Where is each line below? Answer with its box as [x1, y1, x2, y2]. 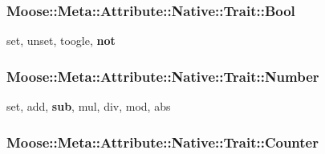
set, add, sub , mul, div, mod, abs [6, 98, 171, 115]
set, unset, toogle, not [6, 32, 116, 49]
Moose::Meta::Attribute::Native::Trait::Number [6, 66, 319, 86]
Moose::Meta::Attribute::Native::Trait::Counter [6, 132, 319, 152]
